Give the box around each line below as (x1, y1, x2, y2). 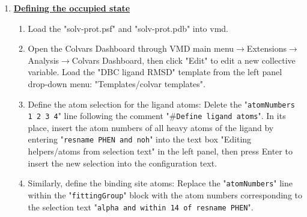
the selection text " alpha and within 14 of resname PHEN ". (28, 200, 254, 213)
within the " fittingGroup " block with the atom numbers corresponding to (28, 188, 302, 201)
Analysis (28, 53, 59, 66)
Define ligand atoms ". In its (176, 109, 286, 122)
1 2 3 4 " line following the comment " (28, 109, 169, 122)
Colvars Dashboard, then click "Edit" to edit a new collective (71, 53, 296, 66)
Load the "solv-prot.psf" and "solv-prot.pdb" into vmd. (28, 22, 228, 34)
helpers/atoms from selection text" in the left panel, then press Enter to (28, 145, 293, 157)
